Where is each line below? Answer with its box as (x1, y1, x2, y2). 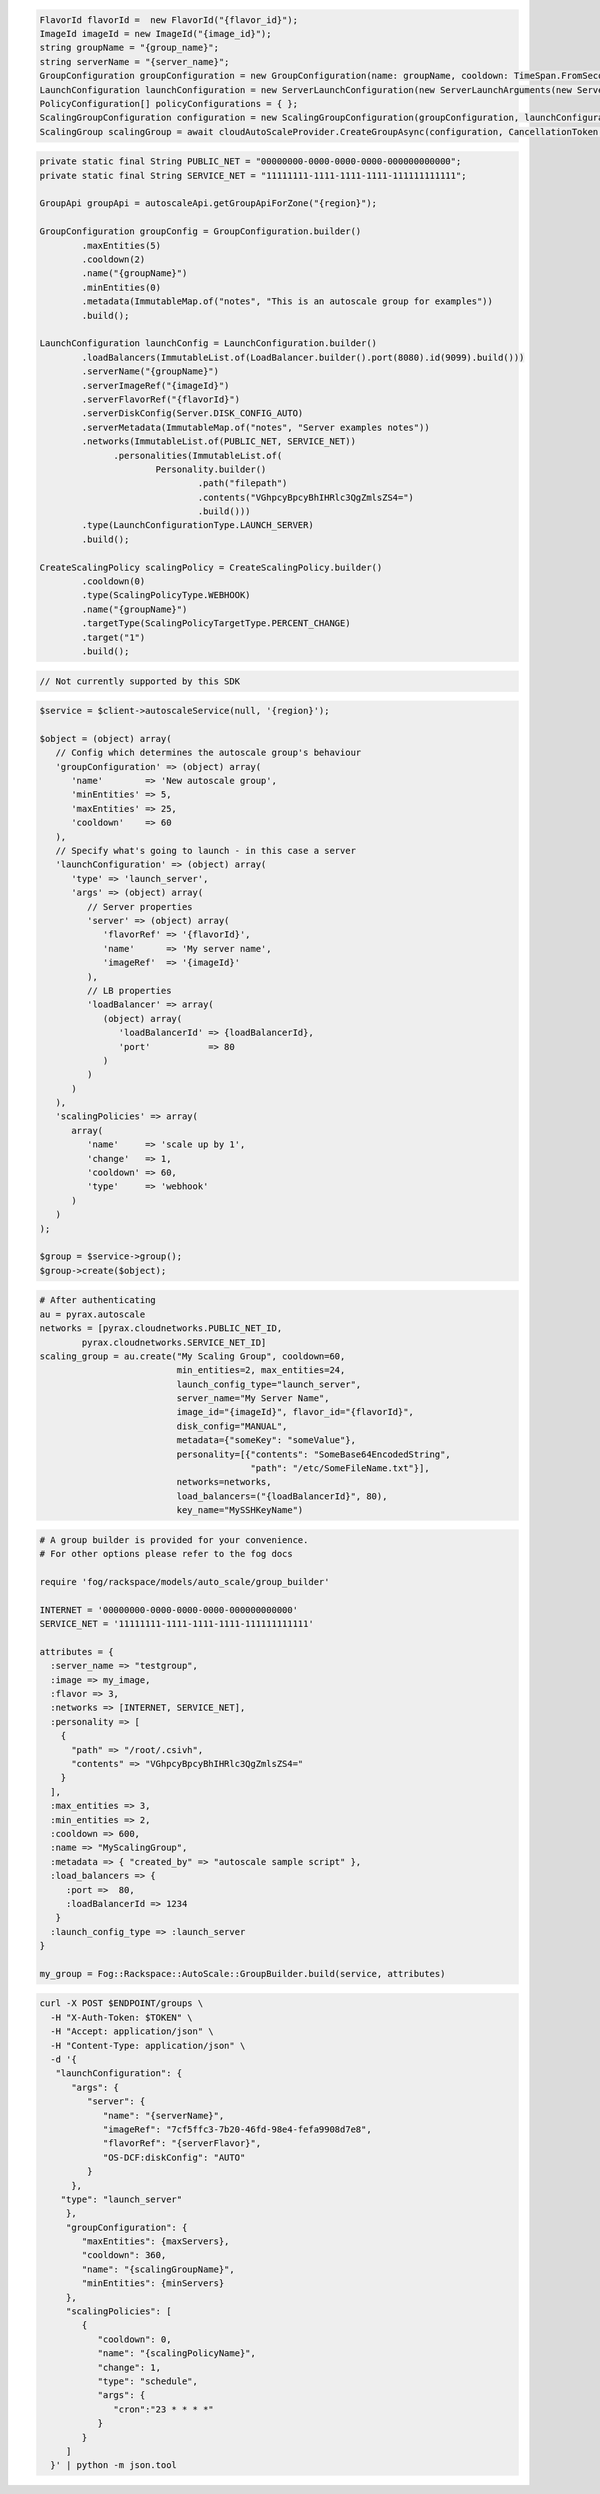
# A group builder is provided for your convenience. (39, 1534, 309, 1545)
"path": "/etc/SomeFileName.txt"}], (250, 1463, 430, 1474)
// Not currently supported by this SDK (39, 675, 240, 687)
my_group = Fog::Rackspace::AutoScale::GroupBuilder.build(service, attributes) (39, 1968, 446, 1979)
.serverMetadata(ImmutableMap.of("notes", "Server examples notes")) (81, 421, 430, 433)
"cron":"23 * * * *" (113, 2403, 214, 2415)
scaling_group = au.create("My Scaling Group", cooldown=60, (39, 1350, 346, 1362)
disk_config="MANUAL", (176, 1420, 288, 1432)
